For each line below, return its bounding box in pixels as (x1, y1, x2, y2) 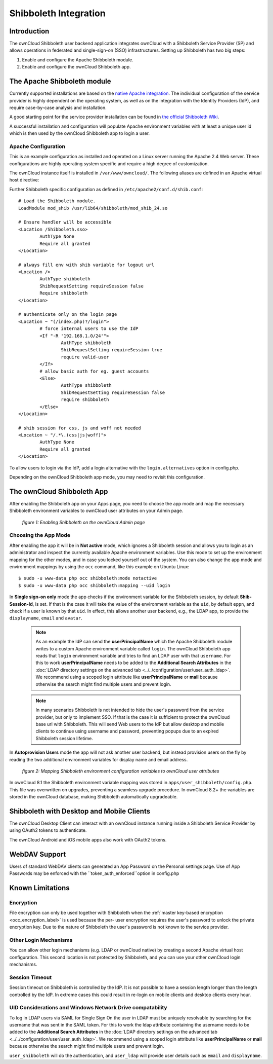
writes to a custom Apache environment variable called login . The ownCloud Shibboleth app (35, 645, 231, 651)
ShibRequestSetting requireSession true (61, 347, 163, 353)
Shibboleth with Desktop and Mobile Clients (9, 807, 151, 816)
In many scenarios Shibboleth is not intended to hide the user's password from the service (35, 707, 224, 713)
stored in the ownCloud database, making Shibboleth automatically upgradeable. (9, 794, 178, 800)
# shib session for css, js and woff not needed (18, 425, 141, 431)
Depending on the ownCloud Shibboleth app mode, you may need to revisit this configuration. (9, 474, 205, 480)
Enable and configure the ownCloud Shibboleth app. (22, 64, 131, 70)
